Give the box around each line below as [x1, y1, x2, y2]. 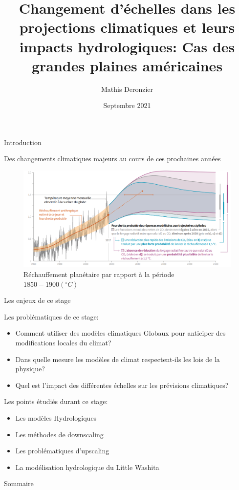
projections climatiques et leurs [19, 17, 235, 37]
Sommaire [4, 478, 34, 489]
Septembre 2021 [103, 100, 151, 110]
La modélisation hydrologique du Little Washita [15, 462, 159, 472]
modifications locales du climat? [15, 337, 111, 347]
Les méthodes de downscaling [15, 429, 104, 439]
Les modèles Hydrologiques [15, 412, 97, 423]
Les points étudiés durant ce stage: [4, 396, 108, 406]
